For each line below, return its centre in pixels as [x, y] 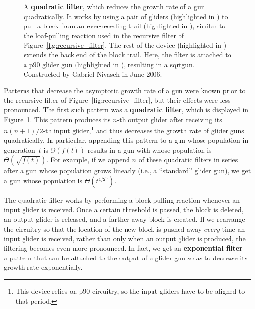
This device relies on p [49, 291]
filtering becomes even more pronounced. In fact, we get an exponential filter [123, 248]
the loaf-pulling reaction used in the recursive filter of [104, 35]
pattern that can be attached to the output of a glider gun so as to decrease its [128, 257]
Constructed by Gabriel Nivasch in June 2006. [93, 74]
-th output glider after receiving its [169, 119]
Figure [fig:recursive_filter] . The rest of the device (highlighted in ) [125, 45]
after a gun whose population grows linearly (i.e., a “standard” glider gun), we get [127, 170]
